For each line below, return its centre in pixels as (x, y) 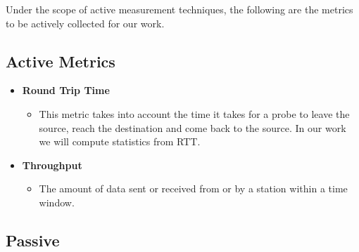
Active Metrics (61, 61)
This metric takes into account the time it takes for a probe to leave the (194, 113)
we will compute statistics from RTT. (120, 141)
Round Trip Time (66, 90)
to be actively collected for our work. (85, 23)
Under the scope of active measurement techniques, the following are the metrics (179, 9)
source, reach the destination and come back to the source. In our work (193, 127)
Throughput (52, 165)
